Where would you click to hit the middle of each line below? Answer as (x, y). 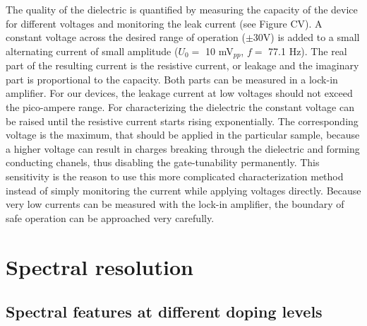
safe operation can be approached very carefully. (110, 217)
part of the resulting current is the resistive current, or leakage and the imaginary (182, 65)
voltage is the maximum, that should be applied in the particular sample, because (183, 135)
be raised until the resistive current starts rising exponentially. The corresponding (182, 121)
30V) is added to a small (306, 37)
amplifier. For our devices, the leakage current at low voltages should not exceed (179, 93)
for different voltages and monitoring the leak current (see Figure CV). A (164, 23)
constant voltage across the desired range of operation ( (126, 37)
